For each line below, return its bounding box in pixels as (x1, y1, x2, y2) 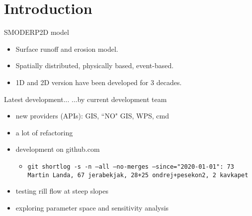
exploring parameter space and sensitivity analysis (15, 202, 169, 213)
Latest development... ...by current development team (4, 94, 167, 104)
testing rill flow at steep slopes (15, 186, 109, 196)
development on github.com (15, 144, 100, 154)
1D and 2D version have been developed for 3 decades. (15, 77, 182, 87)
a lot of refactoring (15, 127, 73, 137)
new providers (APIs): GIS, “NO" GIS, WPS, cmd (15, 110, 169, 121)
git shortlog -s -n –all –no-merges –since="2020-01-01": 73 (27, 163, 234, 170)
